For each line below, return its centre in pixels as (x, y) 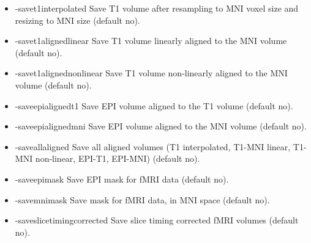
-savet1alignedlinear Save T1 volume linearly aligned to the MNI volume (151, 41)
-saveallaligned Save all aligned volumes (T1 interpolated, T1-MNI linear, (153, 146)
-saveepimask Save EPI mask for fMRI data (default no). (122, 179)
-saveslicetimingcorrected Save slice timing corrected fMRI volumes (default (157, 220)
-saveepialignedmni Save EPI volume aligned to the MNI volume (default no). (161, 126)
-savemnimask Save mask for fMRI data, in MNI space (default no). (142, 199)
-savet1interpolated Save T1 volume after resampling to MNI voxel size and (157, 8)
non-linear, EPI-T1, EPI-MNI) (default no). (118, 158)
